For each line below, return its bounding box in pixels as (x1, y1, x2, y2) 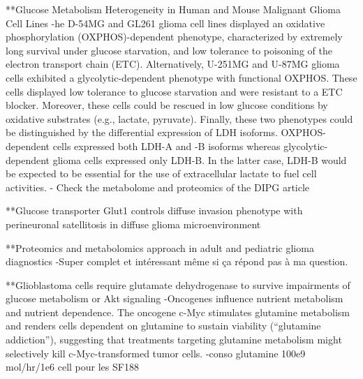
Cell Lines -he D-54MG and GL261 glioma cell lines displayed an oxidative (6, 15, 325, 30)
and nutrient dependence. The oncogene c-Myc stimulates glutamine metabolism (6, 304, 350, 319)
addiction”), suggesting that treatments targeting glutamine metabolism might (6, 332, 342, 347)
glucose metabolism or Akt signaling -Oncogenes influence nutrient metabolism (6, 291, 343, 306)
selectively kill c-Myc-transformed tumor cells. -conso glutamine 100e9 (6, 345, 306, 360)
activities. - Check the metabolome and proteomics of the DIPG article (6, 179, 310, 194)
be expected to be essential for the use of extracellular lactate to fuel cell (6, 166, 317, 181)
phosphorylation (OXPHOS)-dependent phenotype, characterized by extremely (6, 29, 343, 44)
